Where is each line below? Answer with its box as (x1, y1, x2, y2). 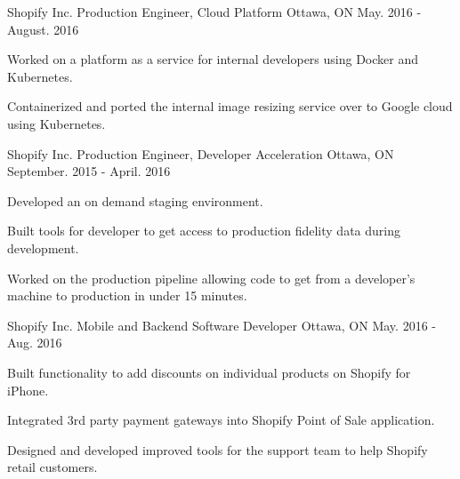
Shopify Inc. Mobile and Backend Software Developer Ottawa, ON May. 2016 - (7, 315, 436, 334)
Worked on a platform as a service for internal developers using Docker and (7, 50, 418, 68)
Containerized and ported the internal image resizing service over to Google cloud (7, 97, 453, 116)
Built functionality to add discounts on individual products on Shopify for (7, 363, 411, 381)
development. (7, 238, 79, 257)
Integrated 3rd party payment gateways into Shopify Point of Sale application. (7, 411, 435, 429)
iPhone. (7, 380, 49, 399)
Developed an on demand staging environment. (7, 191, 263, 210)
